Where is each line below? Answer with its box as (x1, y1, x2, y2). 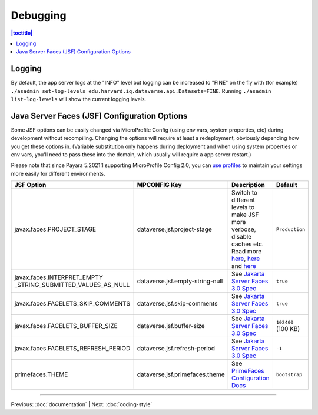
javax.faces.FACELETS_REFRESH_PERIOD (14, 344, 131, 353)
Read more (231, 247, 262, 256)
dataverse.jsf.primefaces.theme (137, 370, 225, 379)
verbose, (231, 225, 256, 233)
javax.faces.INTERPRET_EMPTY (14, 273, 103, 282)
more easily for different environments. (11, 170, 105, 177)
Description (231, 181, 265, 189)
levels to (231, 203, 255, 212)
